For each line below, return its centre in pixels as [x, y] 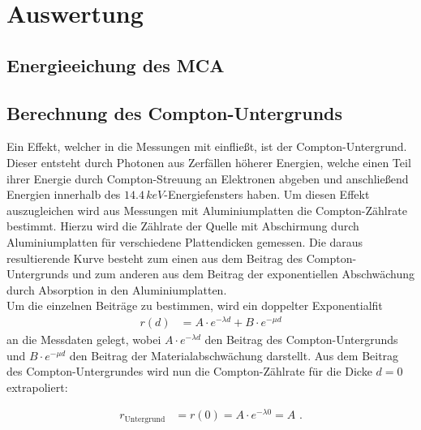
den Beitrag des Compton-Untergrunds [301, 339]
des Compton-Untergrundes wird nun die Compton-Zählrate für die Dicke [189, 371]
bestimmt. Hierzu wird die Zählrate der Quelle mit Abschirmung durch [183, 226]
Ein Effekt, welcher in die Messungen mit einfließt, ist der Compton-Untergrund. [207, 146]
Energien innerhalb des [64, 194]
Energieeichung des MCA [116, 64]
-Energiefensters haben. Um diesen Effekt [267, 194]
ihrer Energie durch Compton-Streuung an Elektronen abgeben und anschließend [208, 178]
